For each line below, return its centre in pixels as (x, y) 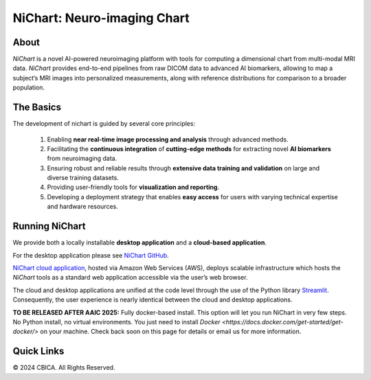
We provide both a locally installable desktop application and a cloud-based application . (140, 243)
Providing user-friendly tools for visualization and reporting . (133, 187)
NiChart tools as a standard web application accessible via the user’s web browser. (130, 278)
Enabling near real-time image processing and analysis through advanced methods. (168, 139)
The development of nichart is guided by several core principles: (104, 124)
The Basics (37, 108)
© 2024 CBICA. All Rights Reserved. (64, 368)
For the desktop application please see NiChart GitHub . (91, 255)
